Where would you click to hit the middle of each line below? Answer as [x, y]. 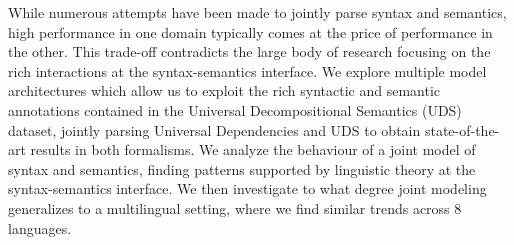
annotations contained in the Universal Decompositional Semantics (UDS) [235, 109]
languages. [40, 227]
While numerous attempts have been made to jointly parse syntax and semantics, [257, 12]
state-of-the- [462, 129]
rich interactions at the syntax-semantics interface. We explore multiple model [247, 70]
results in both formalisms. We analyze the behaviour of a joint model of [253, 149]
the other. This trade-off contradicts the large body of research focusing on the [249, 51]
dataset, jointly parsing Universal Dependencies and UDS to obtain [214, 129]
